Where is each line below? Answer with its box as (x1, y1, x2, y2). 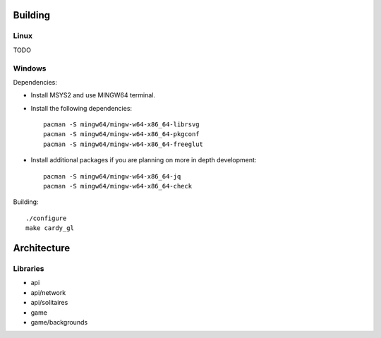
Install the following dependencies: (30, 104, 133, 112)
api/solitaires (30, 298, 68, 307)
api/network (30, 288, 66, 296)
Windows (13, 64, 47, 73)
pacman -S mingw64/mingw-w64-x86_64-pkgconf (43, 131, 200, 138)
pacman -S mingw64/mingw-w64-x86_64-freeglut (43, 140, 204, 148)
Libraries (13, 263, 45, 273)
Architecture (13, 242, 71, 254)
